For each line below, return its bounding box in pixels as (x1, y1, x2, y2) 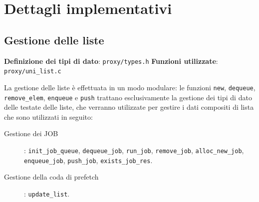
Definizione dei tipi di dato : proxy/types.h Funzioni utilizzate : (4, 55, 218, 66)
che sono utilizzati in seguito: (4, 111, 93, 122)
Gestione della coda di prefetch (4, 172, 99, 182)
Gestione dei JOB (4, 128, 58, 139)
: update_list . (24, 188, 70, 199)
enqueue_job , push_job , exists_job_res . (24, 155, 153, 165)
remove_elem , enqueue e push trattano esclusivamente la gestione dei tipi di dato (4, 92, 252, 102)
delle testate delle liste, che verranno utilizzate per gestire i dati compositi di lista (4, 102, 254, 112)
